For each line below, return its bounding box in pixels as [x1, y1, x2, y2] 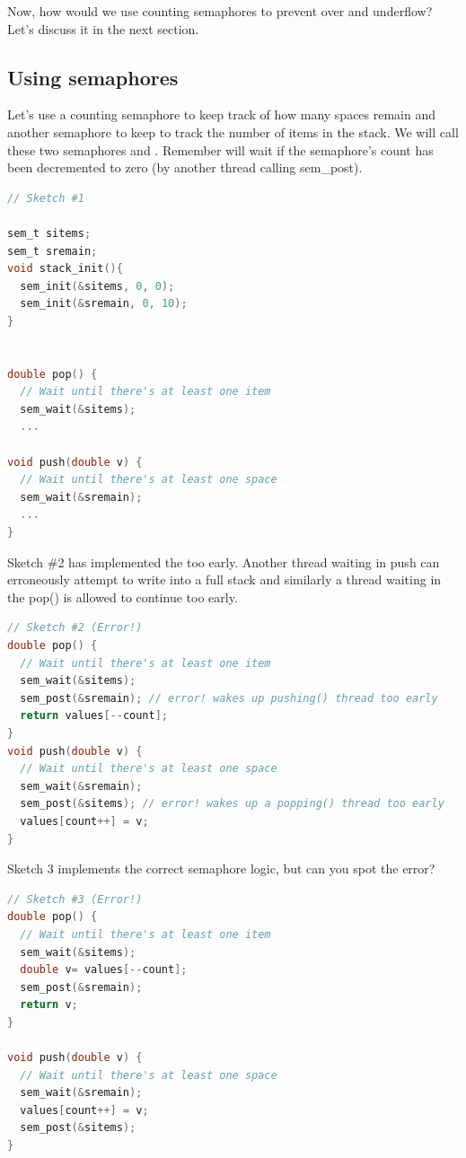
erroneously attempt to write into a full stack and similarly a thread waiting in [7, 570, 442, 589]
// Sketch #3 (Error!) [7, 892, 143, 906]
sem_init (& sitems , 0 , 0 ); [20, 279, 175, 293]
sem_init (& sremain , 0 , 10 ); [20, 297, 188, 311]
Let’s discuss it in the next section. [7, 19, 199, 38]
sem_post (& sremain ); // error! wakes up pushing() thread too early [20, 691, 438, 705]
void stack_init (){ [7, 262, 123, 276]
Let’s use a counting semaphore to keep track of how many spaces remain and [7, 105, 436, 124]
